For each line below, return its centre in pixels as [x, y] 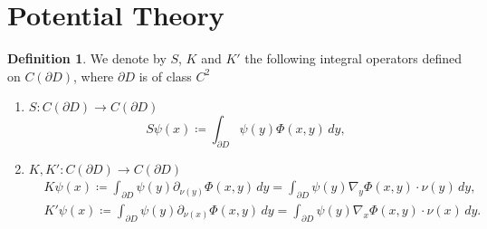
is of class [165, 76]
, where [93, 76]
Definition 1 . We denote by [87, 58]
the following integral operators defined [353, 58]
